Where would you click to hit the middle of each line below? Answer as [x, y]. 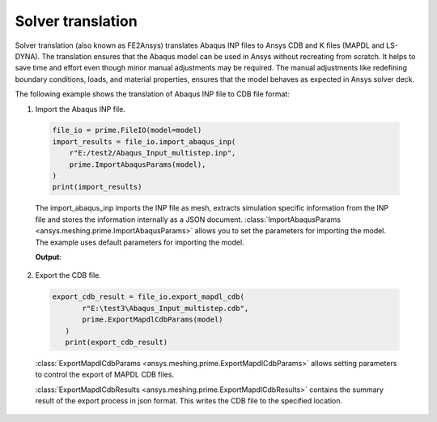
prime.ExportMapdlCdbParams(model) [153, 320]
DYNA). [28, 56]
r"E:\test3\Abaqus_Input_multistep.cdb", [165, 308]
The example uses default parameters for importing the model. [140, 242]
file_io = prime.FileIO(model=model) [127, 130]
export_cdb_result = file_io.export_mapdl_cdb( [148, 297]
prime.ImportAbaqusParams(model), [138, 164]
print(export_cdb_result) [117, 342]
